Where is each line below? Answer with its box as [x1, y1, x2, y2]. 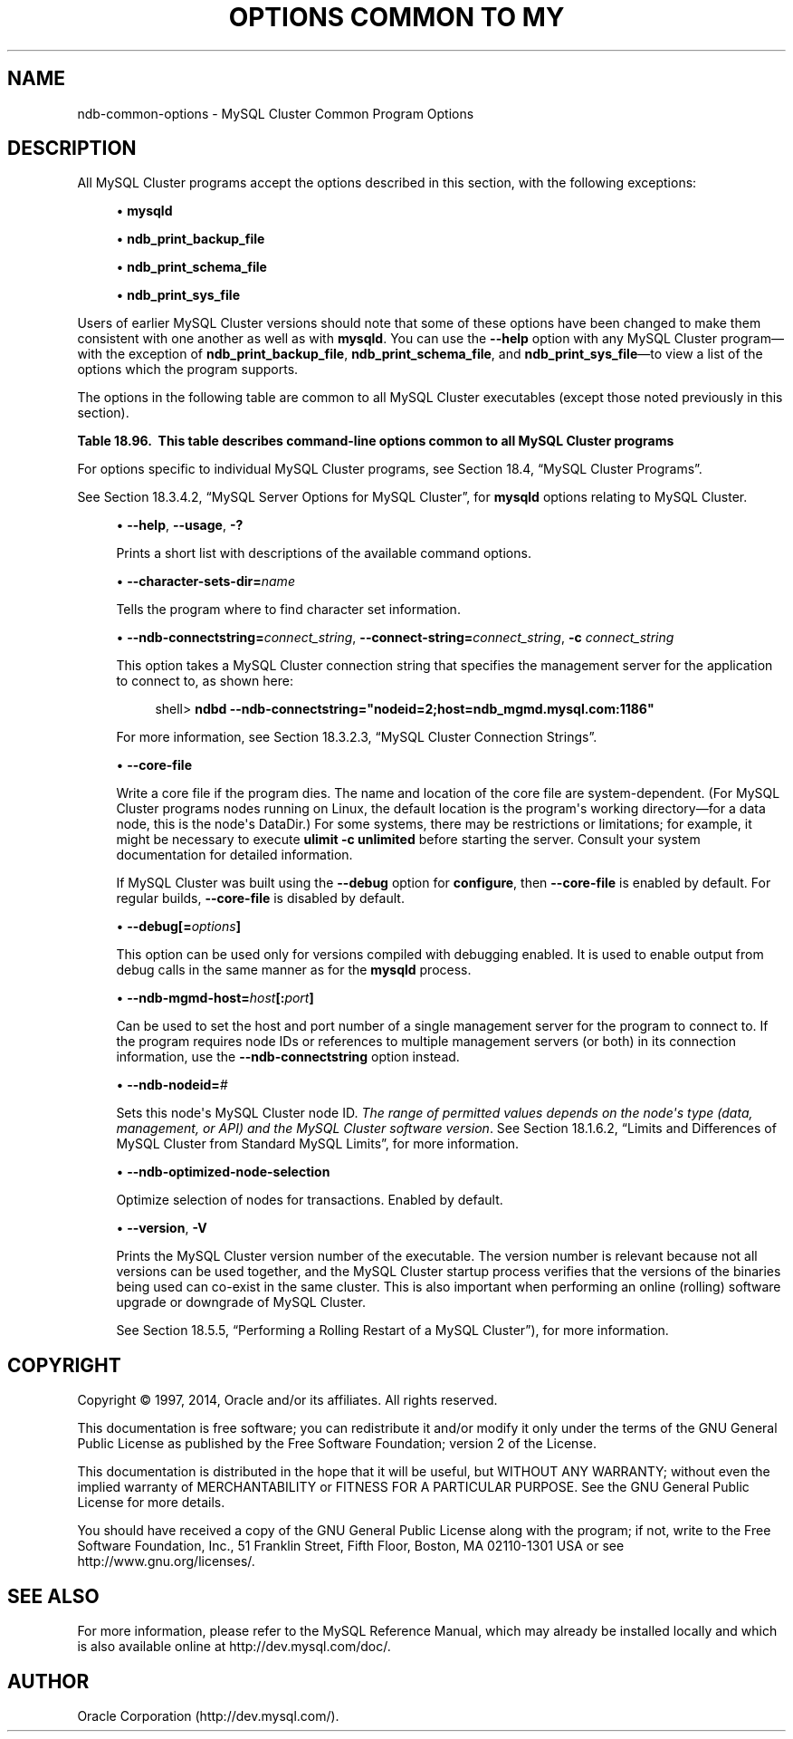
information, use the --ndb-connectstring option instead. [116, 1049, 460, 1065]
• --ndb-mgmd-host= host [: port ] [116, 990, 314, 1006]
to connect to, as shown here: [116, 673, 293, 689]
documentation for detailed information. [116, 847, 353, 863]
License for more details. [77, 1494, 225, 1511]
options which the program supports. [77, 361, 299, 378]
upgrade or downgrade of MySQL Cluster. [116, 1294, 367, 1311]
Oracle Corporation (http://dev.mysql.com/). [77, 1707, 339, 1724]
